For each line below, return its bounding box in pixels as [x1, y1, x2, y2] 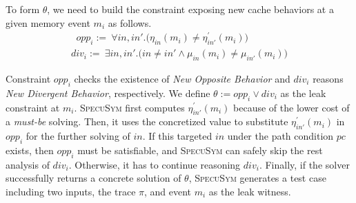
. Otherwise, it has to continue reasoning [68, 157, 241, 171]
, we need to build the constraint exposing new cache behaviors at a [47, 2, 334, 16]
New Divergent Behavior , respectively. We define [6, 85, 210, 100]
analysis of [6, 157, 50, 171]
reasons [313, 71, 344, 85]
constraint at [6, 100, 60, 114]
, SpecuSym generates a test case [188, 171, 326, 185]
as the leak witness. [208, 184, 291, 198]
